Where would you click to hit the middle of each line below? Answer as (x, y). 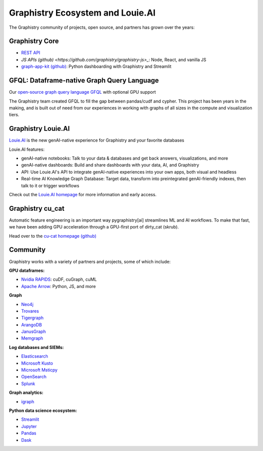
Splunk (28, 384)
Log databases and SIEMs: (37, 347)
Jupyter (29, 426)
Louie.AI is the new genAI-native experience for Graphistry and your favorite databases (97, 140)
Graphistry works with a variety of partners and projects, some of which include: (90, 262)
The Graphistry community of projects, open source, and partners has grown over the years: (102, 27)
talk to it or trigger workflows (50, 185)
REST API (31, 53)
